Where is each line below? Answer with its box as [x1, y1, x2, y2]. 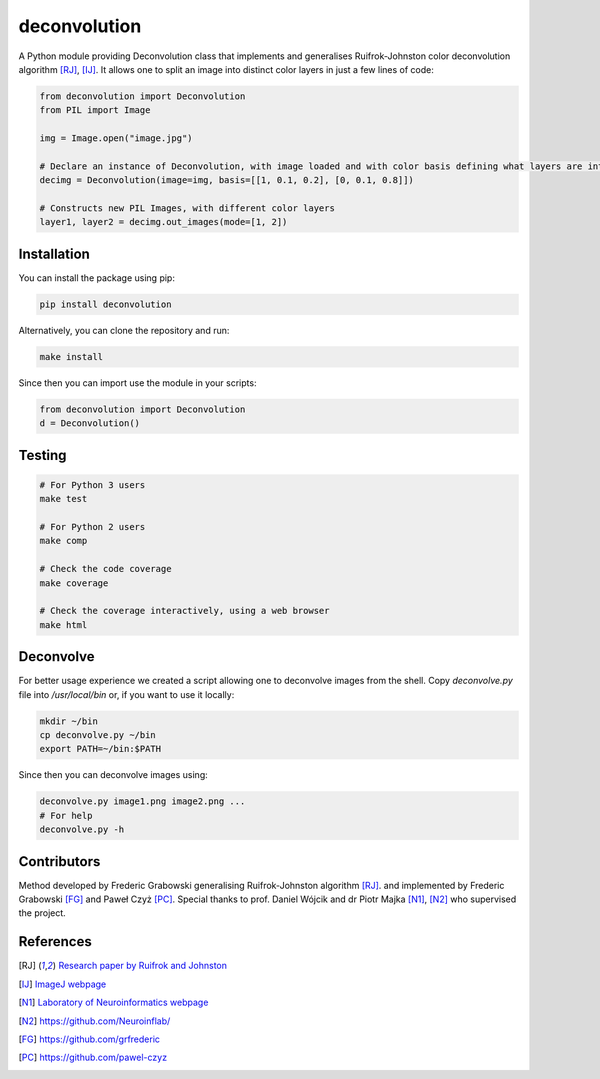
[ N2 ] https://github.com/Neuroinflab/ [18, 1015, 171, 1027]
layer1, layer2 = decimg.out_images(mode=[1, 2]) [39, 216, 288, 228]
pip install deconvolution [39, 298, 172, 310]
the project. [18, 907, 67, 919]
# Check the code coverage [39, 563, 172, 575]
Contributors [18, 853, 101, 870]
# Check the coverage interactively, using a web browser [39, 605, 330, 617]
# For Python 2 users [39, 521, 146, 533]
